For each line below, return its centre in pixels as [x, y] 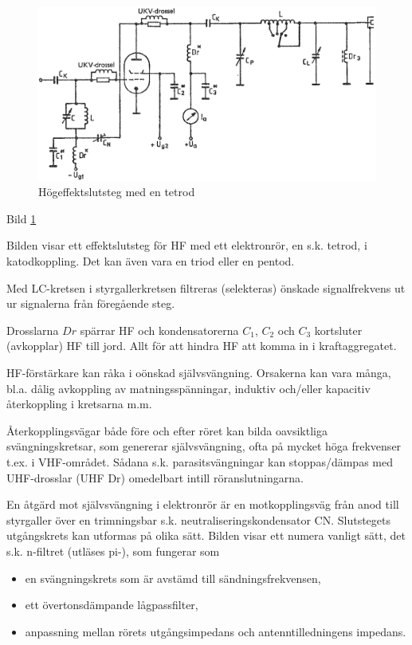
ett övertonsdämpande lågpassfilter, [112, 605]
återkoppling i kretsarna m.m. [79, 404]
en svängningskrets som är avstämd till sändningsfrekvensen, [173, 578]
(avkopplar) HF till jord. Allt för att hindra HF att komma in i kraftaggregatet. [202, 346]
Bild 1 [22, 218]
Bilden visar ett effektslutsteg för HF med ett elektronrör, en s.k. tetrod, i [187, 245]
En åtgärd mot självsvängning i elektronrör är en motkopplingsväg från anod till [203, 504]
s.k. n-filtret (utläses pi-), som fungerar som [113, 551]
